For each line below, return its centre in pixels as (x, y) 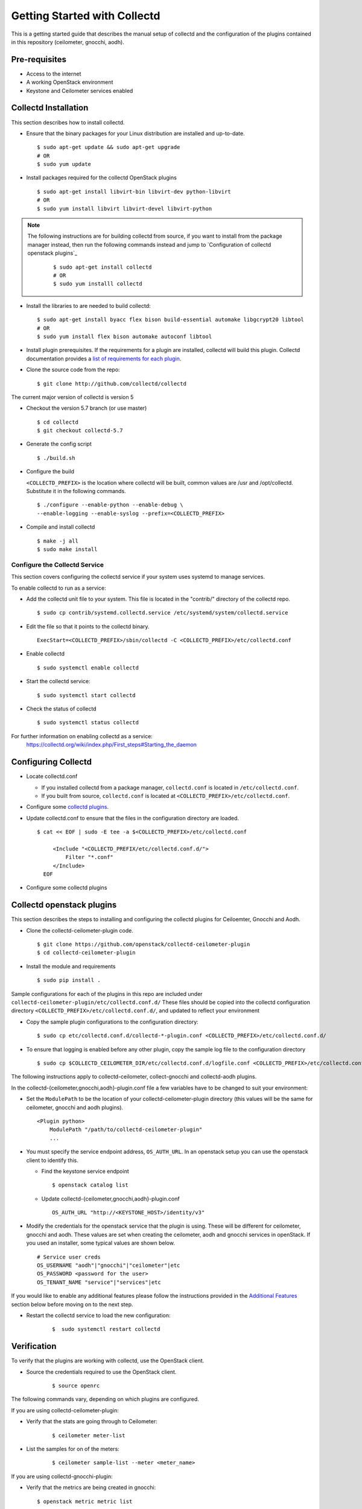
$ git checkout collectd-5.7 (80, 431)
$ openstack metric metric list (85, 1501)
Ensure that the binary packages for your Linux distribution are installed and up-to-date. (136, 133)
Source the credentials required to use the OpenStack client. (101, 1372)
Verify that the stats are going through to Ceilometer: (92, 1421)
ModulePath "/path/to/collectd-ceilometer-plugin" (126, 1130)
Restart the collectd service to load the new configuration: (99, 1315)
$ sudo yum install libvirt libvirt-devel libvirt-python (125, 209)
